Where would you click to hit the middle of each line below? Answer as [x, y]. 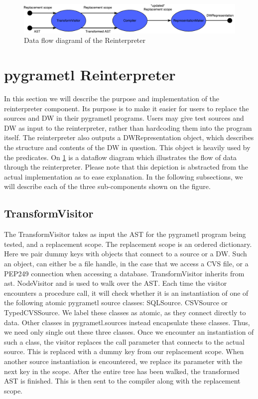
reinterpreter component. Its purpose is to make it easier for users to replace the [127, 108]
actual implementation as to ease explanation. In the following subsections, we [124, 176]
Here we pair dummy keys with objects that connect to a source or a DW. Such [126, 254]
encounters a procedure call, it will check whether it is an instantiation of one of [126, 293]
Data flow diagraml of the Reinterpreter [85, 40]
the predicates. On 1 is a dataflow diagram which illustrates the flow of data [121, 157]
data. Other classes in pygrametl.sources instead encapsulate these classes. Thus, [127, 322]
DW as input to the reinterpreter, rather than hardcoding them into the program [128, 127]
